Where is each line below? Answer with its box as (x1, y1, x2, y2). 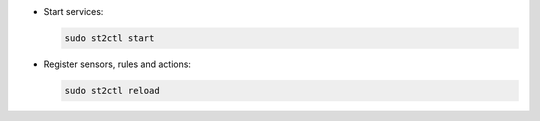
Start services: (43, 6, 104, 17)
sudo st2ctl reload (64, 85, 160, 96)
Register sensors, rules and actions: (43, 58, 192, 70)
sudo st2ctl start (64, 32, 155, 44)
